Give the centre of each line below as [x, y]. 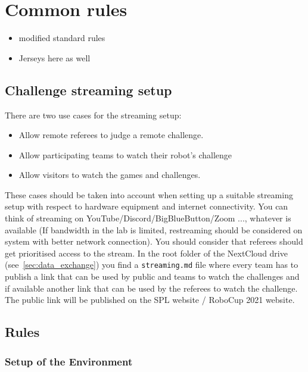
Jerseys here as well [55, 57]
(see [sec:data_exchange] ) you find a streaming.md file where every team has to [152, 265]
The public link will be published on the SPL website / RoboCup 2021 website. [150, 300]
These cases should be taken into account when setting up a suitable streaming [149, 194]
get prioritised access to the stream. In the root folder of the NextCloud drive [146, 253]
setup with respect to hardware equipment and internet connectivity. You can [147, 206]
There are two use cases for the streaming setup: [93, 115]
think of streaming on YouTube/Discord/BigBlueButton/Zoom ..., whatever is [148, 218]
